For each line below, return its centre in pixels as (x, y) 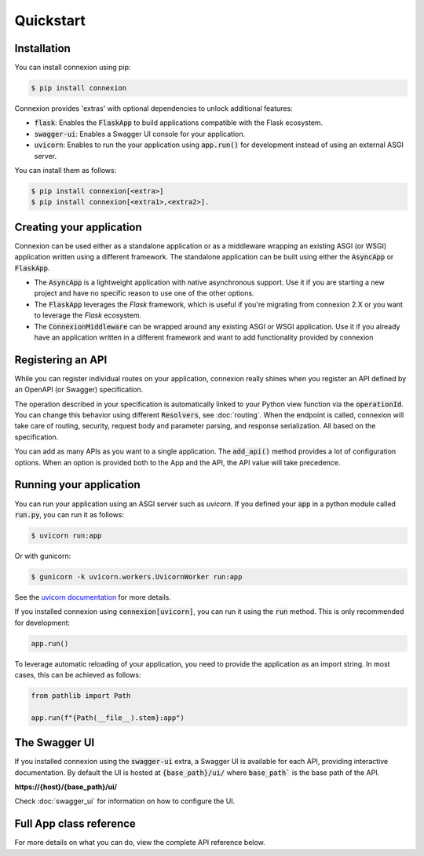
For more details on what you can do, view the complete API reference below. (140, 843)
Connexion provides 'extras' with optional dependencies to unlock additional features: (154, 108)
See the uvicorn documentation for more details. (93, 597)
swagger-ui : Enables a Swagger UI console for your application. (140, 134)
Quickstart (50, 20)
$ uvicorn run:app (66, 535)
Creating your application (79, 227)
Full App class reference (75, 824)
